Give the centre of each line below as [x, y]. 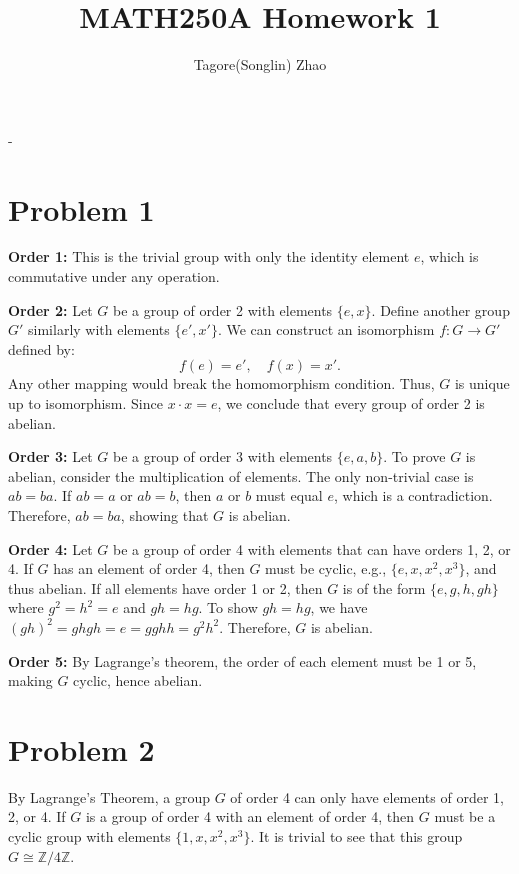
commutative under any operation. [114, 276]
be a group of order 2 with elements [223, 309]
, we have [339, 607]
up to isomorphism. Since [85, 403]
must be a [465, 816]
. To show [228, 607]
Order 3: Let [50, 456]
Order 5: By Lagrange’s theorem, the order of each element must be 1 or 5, [242, 660]
